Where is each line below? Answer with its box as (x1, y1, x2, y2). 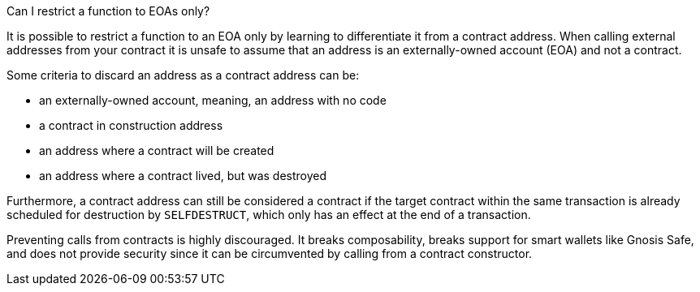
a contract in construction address (39, 118, 223, 132)
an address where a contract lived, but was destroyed (39, 169, 327, 182)
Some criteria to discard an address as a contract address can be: (6, 68, 360, 82)
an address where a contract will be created (39, 144, 274, 157)
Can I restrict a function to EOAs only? (6, 4, 210, 18)
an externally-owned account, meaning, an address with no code (39, 93, 387, 107)
